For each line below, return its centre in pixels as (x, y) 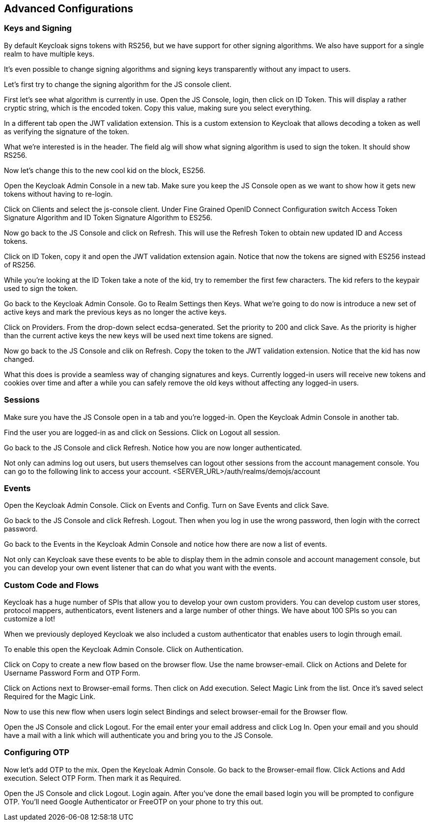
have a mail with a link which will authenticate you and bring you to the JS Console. (139, 736)
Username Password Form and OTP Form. (72, 673)
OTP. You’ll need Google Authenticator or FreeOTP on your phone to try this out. (134, 801)
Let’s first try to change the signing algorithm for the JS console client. (118, 84)
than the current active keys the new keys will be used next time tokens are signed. (139, 335)
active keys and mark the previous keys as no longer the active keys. (115, 312)
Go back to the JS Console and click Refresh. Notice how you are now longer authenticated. (153, 447)
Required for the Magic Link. (50, 697)
